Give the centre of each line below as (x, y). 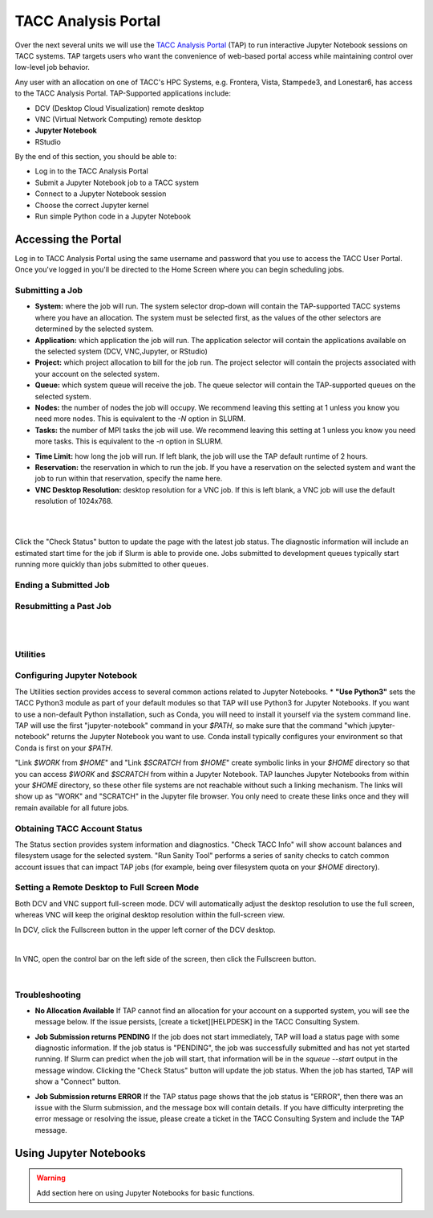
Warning (51, 1178)
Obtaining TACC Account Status (79, 828)
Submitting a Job (49, 291)
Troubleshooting (48, 995)
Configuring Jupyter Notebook (76, 676)
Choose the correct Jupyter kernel (92, 205)
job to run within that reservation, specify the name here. (129, 479)
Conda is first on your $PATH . (64, 748)
